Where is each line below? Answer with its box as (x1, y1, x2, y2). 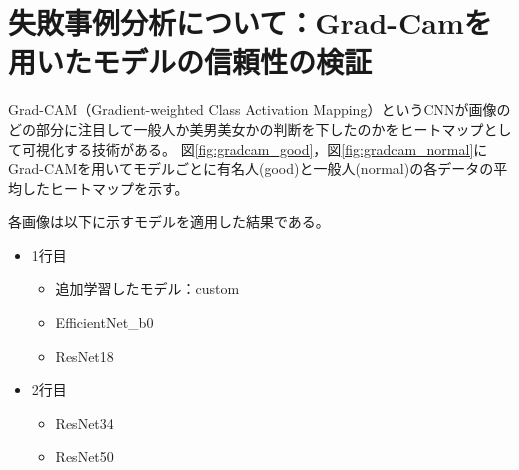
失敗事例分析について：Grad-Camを (8, 2, 492, 43)
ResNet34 (55, 412, 114, 433)
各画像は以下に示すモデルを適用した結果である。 (8, 211, 330, 232)
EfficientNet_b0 (55, 312, 154, 333)
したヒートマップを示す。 (21, 177, 189, 198)
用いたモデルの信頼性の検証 (8, 41, 373, 82)
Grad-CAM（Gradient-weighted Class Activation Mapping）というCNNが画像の (8, 99, 511, 120)
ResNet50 (55, 446, 114, 467)
